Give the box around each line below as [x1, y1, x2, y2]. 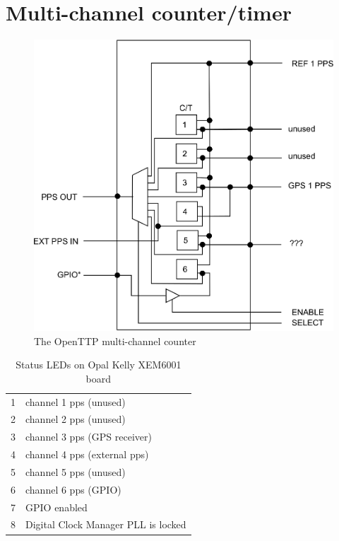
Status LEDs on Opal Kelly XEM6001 [16, 357, 182, 372]
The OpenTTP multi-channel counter [34, 333, 196, 348]
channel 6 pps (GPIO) [25, 482, 121, 496]
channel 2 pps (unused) [25, 412, 126, 426]
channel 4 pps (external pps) [25, 447, 149, 462]
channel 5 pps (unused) [25, 464, 126, 479]
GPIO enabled [25, 499, 88, 514]
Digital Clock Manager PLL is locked [25, 517, 186, 532]
